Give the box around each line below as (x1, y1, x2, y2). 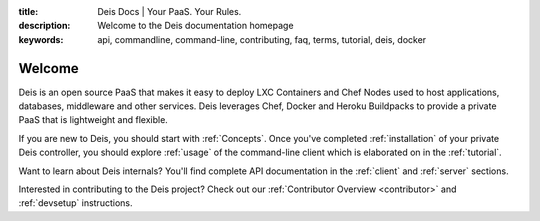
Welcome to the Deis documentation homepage (97, 20, 294, 32)
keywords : (18, 33, 64, 45)
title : (18, 6, 39, 17)
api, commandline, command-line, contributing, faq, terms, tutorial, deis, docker (97, 33, 427, 45)
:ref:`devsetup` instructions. (18, 197, 133, 209)
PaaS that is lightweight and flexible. (18, 114, 169, 126)
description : (18, 20, 71, 32)
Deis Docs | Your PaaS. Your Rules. (97, 6, 242, 17)
